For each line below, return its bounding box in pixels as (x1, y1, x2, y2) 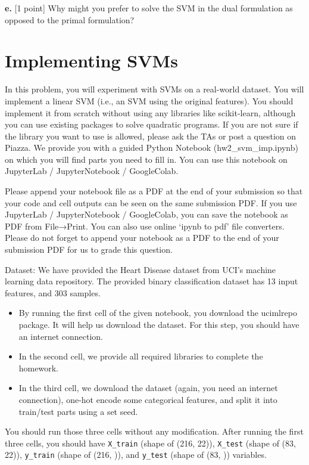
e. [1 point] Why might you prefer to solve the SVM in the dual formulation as (5, 2, 293, 14)
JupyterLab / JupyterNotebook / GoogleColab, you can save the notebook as (5, 208, 288, 221)
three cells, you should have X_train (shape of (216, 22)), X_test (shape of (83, (5, 436, 296, 449)
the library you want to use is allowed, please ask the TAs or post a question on (5, 129, 296, 142)
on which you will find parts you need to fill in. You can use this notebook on (5, 153, 288, 165)
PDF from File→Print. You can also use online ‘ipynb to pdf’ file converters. (5, 219, 285, 232)
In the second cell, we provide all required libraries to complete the (18, 350, 263, 362)
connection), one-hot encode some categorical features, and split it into (18, 393, 277, 405)
